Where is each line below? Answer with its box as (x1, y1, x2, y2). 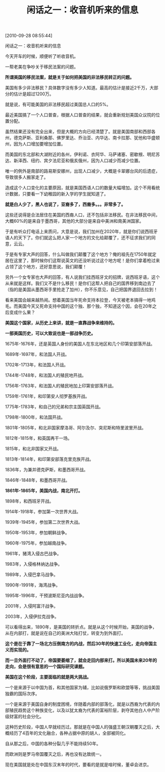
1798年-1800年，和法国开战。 (5, 414, 65, 420)
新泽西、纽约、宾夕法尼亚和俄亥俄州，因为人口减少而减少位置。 (13, 157, 143, 163)
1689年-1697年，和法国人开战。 (5, 351, 70, 357)
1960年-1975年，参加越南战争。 (5, 540, 70, 546)
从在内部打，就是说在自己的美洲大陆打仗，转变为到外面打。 (5, 630, 126, 636)
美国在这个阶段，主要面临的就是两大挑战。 (5, 674, 91, 680)
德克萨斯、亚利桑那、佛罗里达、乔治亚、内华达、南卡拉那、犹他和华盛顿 (13, 135, 160, 141)
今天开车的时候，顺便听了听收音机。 (5, 53, 79, 59)
